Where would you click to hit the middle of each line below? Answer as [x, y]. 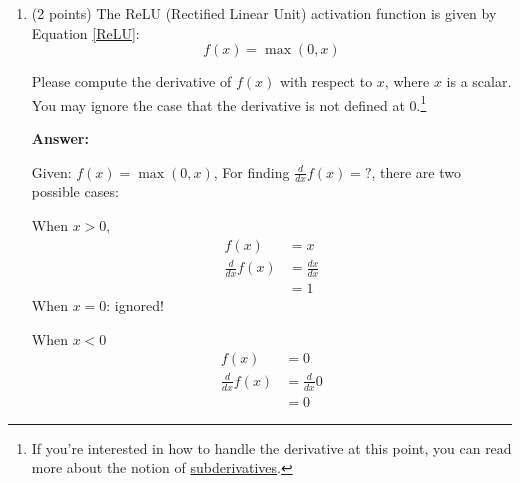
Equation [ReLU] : [85, 32]
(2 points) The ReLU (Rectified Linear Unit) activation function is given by [264, 13]
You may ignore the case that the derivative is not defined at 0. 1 [229, 103]
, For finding [251, 171]
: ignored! [135, 305]
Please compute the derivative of [131, 81]
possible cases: [75, 191]
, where [407, 81]
